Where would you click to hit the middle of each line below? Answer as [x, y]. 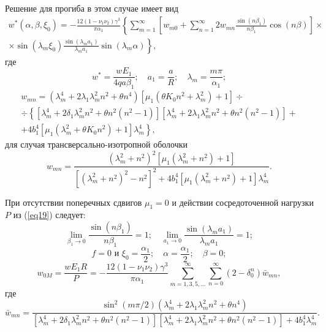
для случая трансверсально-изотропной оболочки [97, 144]
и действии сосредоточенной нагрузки [243, 202]
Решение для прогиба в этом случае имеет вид [92, 8]
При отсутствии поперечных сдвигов [74, 202]
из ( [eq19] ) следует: [49, 215]
